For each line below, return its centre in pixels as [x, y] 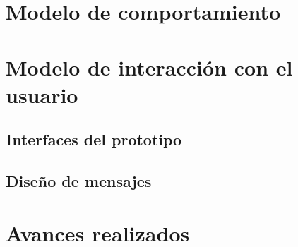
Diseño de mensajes [79, 181]
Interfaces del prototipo [94, 139]
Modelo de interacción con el [149, 67]
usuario [42, 94]
